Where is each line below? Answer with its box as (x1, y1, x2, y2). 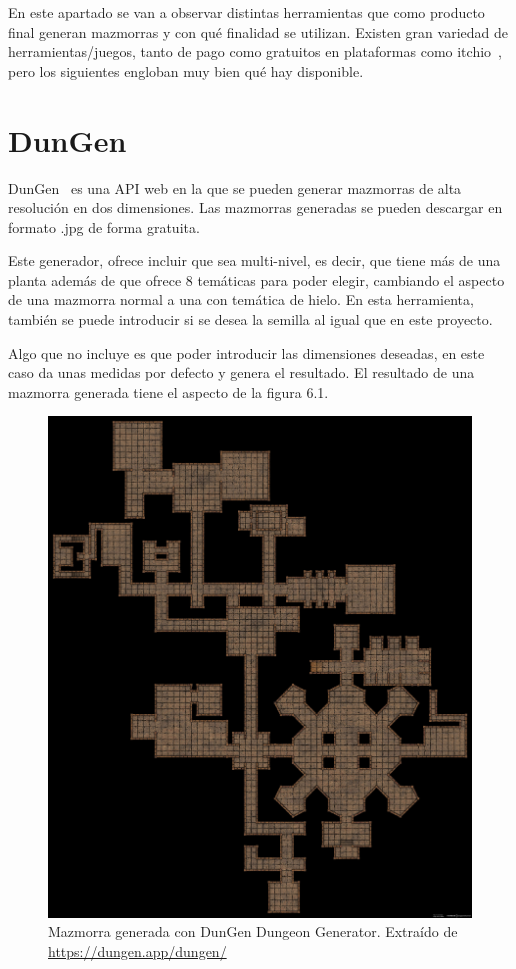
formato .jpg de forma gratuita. (8, 216, 200, 237)
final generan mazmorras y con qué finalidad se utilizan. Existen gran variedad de (8, 21, 508, 42)
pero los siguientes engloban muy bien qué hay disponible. (8, 60, 364, 81)
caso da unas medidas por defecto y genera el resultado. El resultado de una (8, 362, 475, 383)
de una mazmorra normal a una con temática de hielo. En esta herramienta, (8, 289, 474, 310)
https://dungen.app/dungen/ (48, 941, 227, 962)
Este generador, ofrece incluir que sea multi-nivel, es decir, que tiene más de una (8, 250, 501, 271)
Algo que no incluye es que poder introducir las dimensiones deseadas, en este (8, 342, 485, 363)
